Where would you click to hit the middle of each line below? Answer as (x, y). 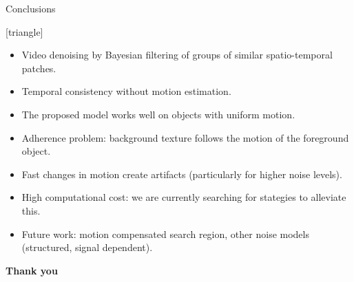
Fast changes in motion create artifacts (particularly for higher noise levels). (182, 174)
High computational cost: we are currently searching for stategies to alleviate (184, 197)
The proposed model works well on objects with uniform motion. (158, 114)
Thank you (32, 270)
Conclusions (31, 8)
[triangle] (24, 31)
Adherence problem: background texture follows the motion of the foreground (185, 137)
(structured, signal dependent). (87, 247)
